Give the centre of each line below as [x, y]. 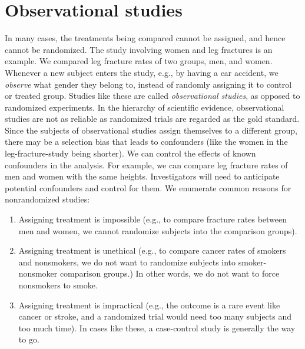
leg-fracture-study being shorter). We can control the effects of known [130, 153]
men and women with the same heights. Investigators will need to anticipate [142, 176]
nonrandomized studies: [47, 199]
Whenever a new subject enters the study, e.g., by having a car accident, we [142, 72]
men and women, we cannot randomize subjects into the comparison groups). [158, 230]
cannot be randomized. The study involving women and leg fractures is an [139, 49]
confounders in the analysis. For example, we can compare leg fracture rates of [146, 164]
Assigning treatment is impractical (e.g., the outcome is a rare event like [149, 305]
